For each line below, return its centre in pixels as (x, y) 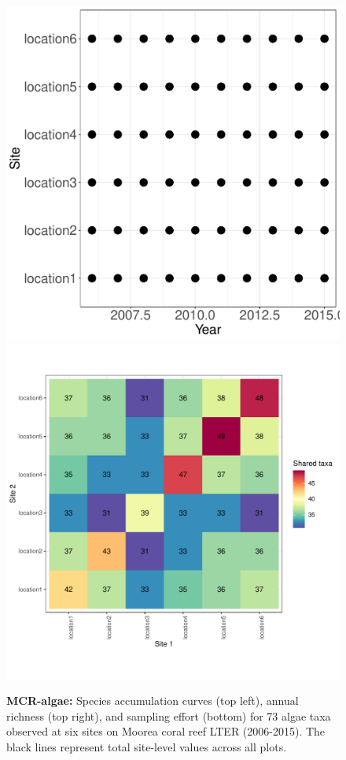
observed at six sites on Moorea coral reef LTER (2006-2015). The (166, 731)
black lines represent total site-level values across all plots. (147, 746)
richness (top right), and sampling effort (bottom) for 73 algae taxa (169, 715)
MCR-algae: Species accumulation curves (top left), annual (153, 700)
